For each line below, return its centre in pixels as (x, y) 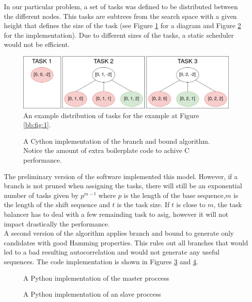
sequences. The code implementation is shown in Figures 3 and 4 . (101, 261)
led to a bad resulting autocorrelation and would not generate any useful (112, 252)
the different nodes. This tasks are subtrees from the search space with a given (120, 16)
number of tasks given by (41, 195)
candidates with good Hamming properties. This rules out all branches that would (126, 242)
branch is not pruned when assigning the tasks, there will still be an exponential (123, 186)
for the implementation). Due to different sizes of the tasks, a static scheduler (119, 35)
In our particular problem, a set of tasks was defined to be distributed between (121, 6)
